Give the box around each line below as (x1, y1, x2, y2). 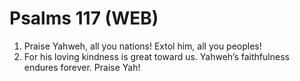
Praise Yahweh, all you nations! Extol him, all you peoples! (23, 40, 262, 52)
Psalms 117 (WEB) (9, 7, 159, 30)
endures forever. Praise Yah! (23, 61, 141, 73)
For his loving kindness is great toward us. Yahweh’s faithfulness (23, 50, 290, 62)
